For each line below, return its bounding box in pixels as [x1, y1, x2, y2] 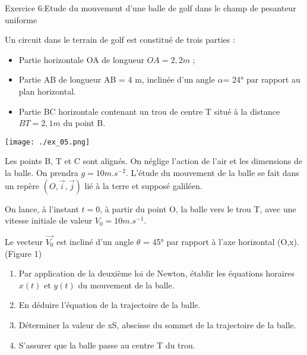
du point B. [63, 117, 106, 129]
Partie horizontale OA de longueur [18, 53, 144, 65]
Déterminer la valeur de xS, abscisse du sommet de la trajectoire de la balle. [18, 318, 296, 331]
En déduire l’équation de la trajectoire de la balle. [18, 299, 201, 311]
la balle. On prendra [5, 166, 78, 178]
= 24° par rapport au [223, 73, 300, 86]
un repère [5, 179, 40, 191]
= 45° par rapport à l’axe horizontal [143, 235, 275, 247]
